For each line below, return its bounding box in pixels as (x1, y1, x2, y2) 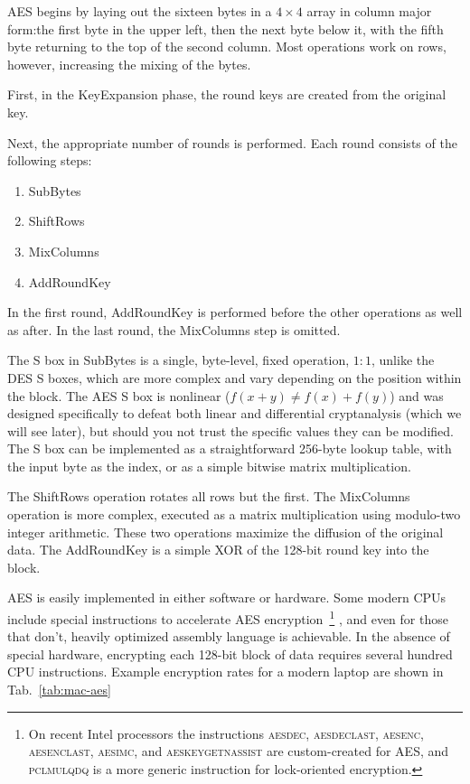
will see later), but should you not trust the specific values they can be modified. (7, 421, 454, 440)
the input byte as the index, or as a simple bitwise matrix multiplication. (7, 456, 411, 475)
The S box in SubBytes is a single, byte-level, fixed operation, (7, 350, 350, 369)
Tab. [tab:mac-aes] (7, 680, 111, 699)
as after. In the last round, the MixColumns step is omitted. (7, 320, 341, 339)
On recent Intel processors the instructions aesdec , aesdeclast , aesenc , (28, 723, 424, 742)
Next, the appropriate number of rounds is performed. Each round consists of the (7, 133, 457, 152)
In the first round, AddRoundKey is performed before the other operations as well (7, 303, 463, 322)
